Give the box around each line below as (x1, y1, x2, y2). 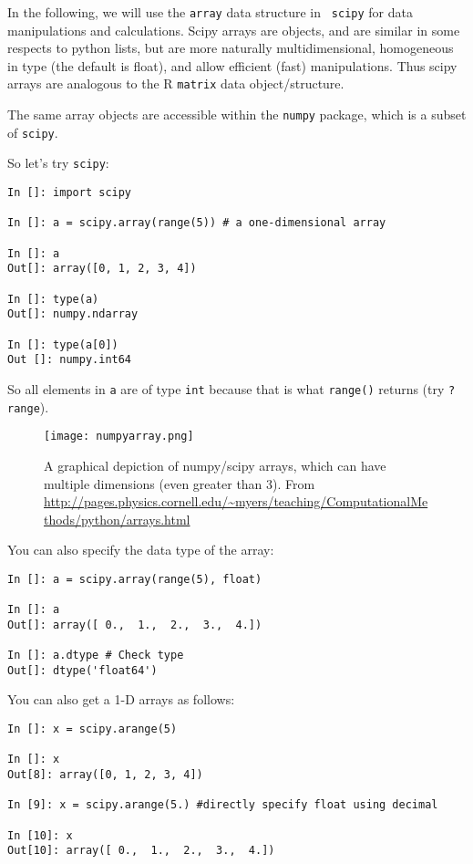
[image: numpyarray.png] (44, 430, 194, 443)
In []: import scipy (7, 186, 132, 200)
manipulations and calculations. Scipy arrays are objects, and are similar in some (7, 20, 460, 39)
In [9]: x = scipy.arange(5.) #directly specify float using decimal (7, 798, 438, 812)
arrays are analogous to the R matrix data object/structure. (7, 74, 344, 93)
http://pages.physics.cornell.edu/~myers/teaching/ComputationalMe (44, 492, 428, 511)
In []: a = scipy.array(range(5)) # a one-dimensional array (7, 216, 386, 230)
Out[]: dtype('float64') (7, 663, 158, 677)
